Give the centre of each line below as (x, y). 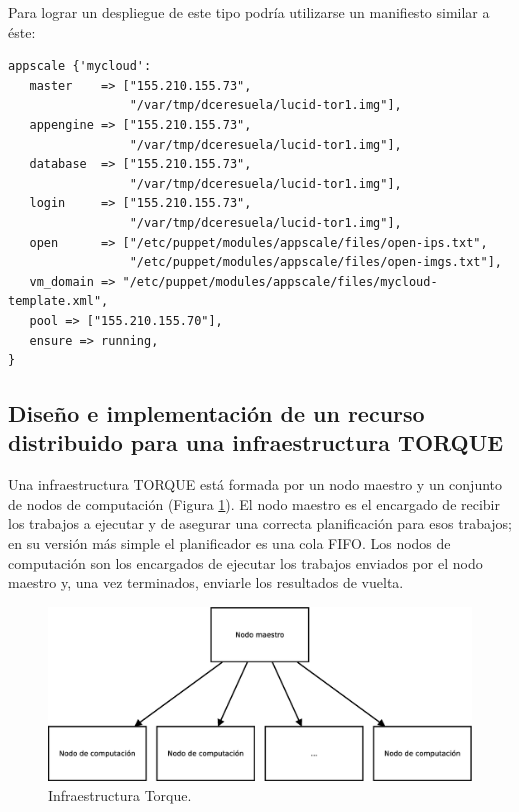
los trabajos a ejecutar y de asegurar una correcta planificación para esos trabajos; (260, 523)
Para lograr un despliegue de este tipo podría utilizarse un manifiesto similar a (249, 12)
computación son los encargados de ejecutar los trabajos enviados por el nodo (245, 562)
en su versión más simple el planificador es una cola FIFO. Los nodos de (229, 543)
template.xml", (58, 301)
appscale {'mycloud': (80, 66)
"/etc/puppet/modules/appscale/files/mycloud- (280, 281)
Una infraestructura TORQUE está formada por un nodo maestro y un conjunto (255, 484)
